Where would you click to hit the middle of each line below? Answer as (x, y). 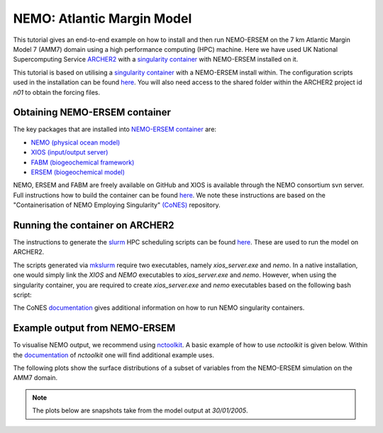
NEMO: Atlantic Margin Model (102, 18)
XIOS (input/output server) (70, 152)
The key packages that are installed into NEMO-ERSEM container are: (115, 129)
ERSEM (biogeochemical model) (78, 172)
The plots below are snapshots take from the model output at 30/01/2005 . (140, 410)
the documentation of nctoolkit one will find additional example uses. (113, 355)
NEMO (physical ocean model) (76, 142)
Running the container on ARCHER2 (94, 225)
